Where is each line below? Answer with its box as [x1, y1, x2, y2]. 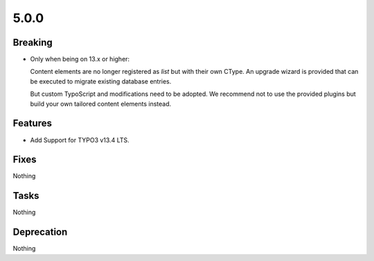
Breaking [12, 37, 53, 48]
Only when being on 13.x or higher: [30, 55, 130, 64]
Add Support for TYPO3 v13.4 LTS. [30, 135, 130, 144]
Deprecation [12, 226, 68, 238]
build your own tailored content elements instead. [30, 99, 172, 108]
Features [12, 117, 52, 129]
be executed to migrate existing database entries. [30, 77, 172, 86]
